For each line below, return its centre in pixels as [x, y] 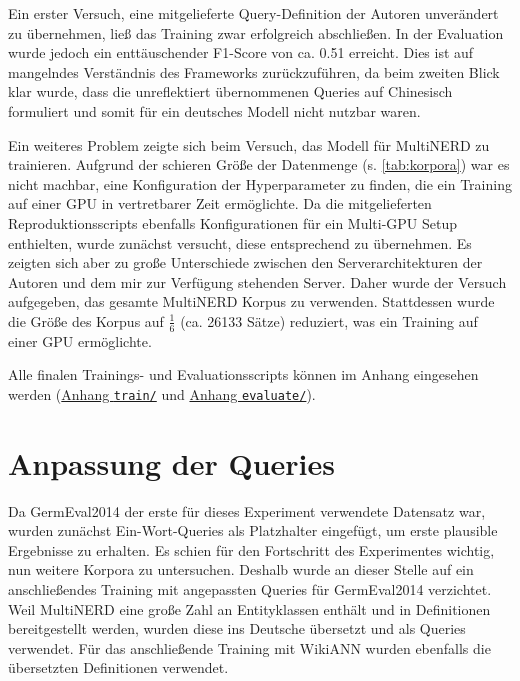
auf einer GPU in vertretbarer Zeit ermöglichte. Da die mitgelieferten [220, 203]
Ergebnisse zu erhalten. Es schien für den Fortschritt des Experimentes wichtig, [251, 549]
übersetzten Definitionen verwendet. [118, 667]
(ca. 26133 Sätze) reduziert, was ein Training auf [329, 320]
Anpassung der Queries [171, 462]
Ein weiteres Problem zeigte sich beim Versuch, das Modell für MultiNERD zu [249, 144]
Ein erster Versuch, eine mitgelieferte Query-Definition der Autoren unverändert [253, 13]
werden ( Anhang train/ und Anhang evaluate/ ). [162, 393]
